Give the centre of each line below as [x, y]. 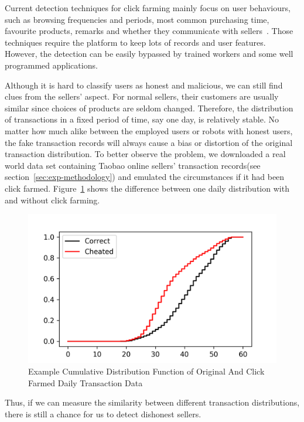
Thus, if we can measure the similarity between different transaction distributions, [152, 402]
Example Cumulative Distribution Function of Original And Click [146, 371]
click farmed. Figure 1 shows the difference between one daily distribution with [147, 188]
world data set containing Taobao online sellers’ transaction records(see [133, 165]
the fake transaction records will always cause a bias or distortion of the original [149, 142]
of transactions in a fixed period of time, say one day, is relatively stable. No [142, 119]
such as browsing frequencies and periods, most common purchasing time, [137, 19]
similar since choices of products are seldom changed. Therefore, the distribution [149, 108]
